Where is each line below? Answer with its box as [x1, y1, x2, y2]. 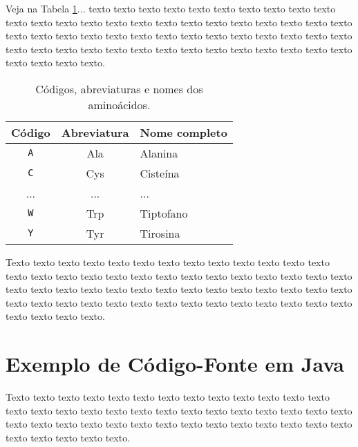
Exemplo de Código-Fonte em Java [6, 350, 345, 378]
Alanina [140, 144, 178, 161]
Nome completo [140, 124, 227, 140]
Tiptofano [140, 205, 188, 221]
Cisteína [140, 164, 180, 181]
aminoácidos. [88, 96, 151, 113]
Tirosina [140, 225, 180, 241]
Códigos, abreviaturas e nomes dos [35, 80, 203, 97]
